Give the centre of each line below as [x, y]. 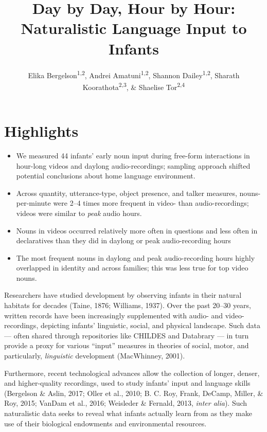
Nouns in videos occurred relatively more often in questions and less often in [137, 230]
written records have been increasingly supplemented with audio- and [114, 315]
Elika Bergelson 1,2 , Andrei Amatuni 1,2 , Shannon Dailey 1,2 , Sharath [134, 74]
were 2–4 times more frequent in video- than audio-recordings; [151, 203]
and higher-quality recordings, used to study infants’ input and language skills [127, 383]
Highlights [41, 131]
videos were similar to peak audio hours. [79, 213]
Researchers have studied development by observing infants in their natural [123, 295]
